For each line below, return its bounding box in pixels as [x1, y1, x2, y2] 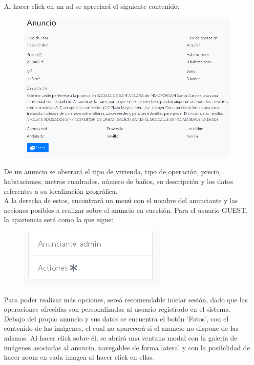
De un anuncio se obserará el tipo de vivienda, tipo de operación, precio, [4, 166, 221, 177]
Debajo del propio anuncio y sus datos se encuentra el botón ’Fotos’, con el [4, 313, 229, 323]
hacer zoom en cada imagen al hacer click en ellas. [4, 352, 154, 362]
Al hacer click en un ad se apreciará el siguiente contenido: [4, 1, 180, 11]
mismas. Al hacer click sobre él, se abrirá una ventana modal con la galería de [4, 332, 237, 342]
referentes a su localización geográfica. [4, 185, 118, 196]
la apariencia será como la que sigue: [4, 214, 113, 225]
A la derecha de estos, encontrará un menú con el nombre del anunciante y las [4, 195, 238, 205]
